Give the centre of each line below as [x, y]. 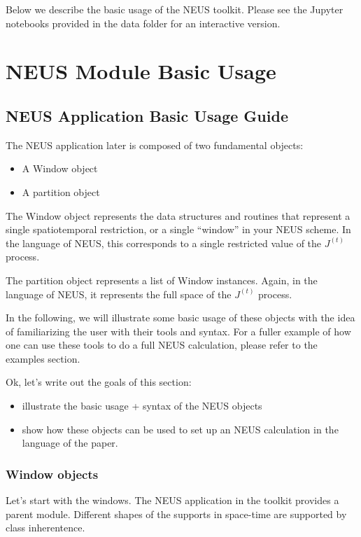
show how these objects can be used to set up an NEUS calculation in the [180, 429]
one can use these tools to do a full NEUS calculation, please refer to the [162, 345]
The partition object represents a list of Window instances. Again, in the [162, 280]
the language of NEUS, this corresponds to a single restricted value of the [164, 243]
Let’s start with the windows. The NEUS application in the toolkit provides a [172, 500]
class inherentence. [45, 528]
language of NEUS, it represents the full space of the [119, 294]
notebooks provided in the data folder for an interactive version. [143, 23]
